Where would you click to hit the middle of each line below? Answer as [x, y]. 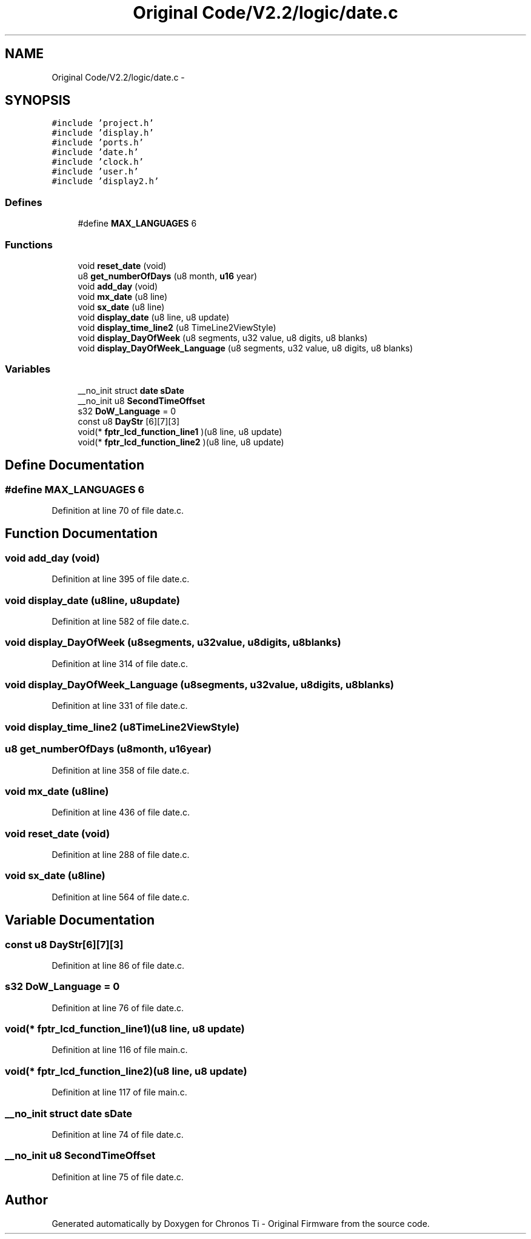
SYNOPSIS [38, 101]
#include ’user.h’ [95, 172]
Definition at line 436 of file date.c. [121, 812]
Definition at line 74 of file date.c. [118, 1134]
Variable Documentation [80, 920]
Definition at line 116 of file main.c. [120, 1050]
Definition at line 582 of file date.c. [121, 621]
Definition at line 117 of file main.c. [119, 1092]
